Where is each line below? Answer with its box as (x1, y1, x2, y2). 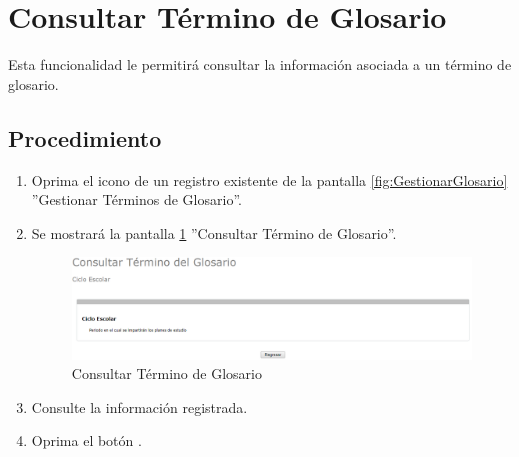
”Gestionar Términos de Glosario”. (31, 189, 242, 210)
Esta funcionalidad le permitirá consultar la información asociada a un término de (8, 54, 512, 75)
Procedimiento (8, 122, 162, 153)
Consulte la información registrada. (31, 396, 248, 417)
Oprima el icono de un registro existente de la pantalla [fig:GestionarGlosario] (31, 169, 508, 190)
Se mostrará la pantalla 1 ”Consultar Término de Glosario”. (31, 222, 397, 243)
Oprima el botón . (31, 430, 142, 451)
